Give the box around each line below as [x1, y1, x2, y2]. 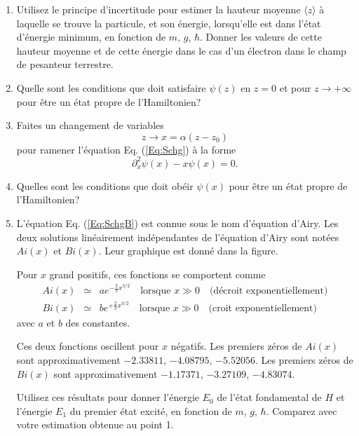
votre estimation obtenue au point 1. [16, 417, 174, 432]
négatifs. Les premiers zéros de [170, 339, 302, 353]
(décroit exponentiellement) [209, 286, 328, 297]
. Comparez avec [266, 403, 337, 418]
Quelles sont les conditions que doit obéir [16, 178, 194, 193]
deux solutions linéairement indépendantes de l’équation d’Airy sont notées [16, 229, 339, 244]
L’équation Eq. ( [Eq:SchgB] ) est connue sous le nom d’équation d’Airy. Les [16, 216, 339, 231]
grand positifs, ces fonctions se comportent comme [49, 266, 266, 281]
